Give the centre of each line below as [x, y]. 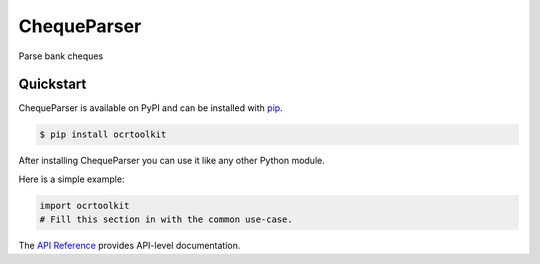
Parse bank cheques [61, 56]
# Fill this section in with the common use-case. [166, 219]
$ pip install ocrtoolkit [103, 134]
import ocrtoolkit [84, 205]
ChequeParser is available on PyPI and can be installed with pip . [151, 108]
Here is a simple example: [71, 179]
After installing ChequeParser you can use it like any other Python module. [171, 161]
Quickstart [52, 84]
